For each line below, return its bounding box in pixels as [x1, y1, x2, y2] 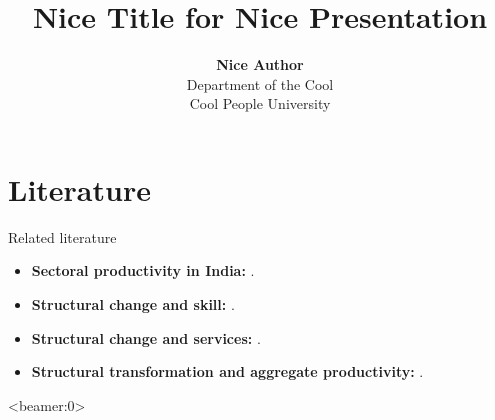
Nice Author [216, 54, 304, 75]
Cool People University [189, 93, 331, 114]
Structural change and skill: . [31, 294, 235, 315]
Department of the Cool [186, 73, 334, 94]
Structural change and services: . [31, 327, 261, 348]
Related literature [8, 226, 117, 247]
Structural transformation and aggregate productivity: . [31, 361, 424, 382]
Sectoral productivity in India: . [31, 260, 255, 281]
